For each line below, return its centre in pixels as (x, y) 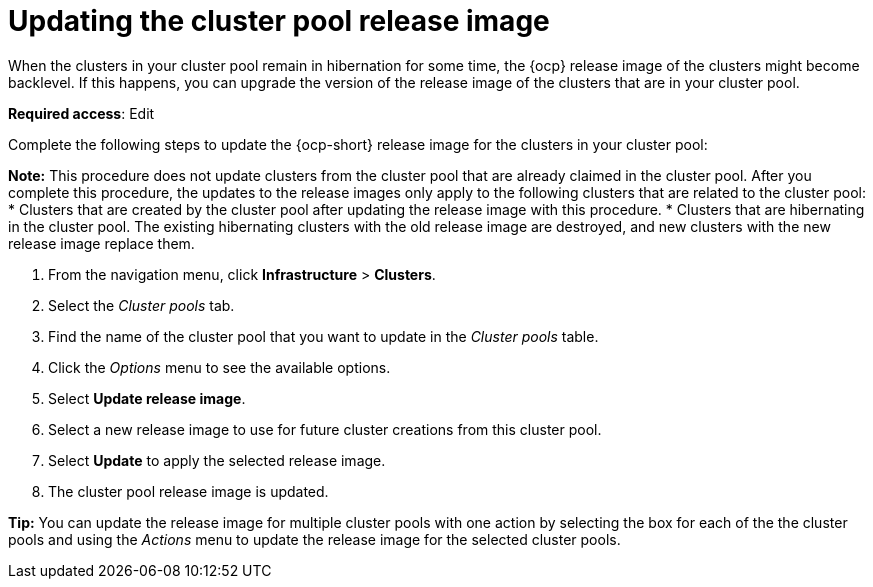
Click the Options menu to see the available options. (219, 367)
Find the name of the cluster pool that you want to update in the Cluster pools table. (323, 336)
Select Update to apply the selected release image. (217, 460)
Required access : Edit (81, 113)
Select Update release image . (147, 398)
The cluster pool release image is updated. (188, 491)
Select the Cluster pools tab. (141, 305)
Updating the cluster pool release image (279, 21)
